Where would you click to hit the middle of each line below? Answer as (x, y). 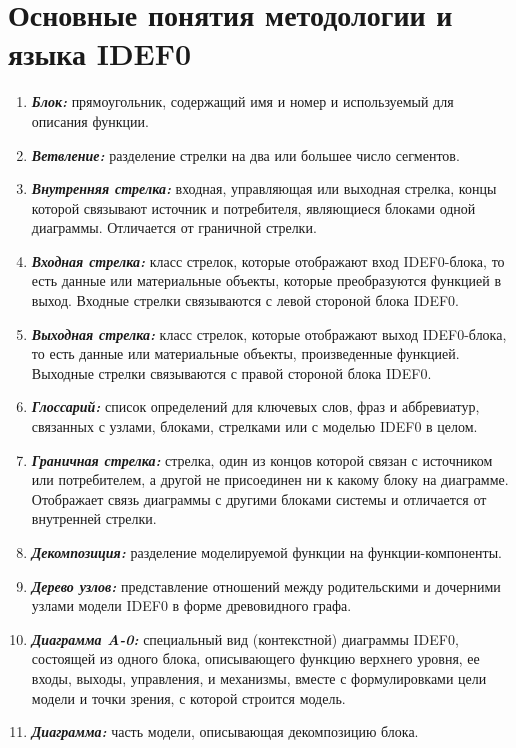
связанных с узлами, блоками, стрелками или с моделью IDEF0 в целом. (254, 426)
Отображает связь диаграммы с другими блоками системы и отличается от (259, 498)
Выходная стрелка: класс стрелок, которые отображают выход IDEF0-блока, (269, 333)
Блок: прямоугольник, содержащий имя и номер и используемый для (242, 101)
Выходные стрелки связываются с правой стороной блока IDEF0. (231, 372)
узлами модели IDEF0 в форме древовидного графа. (191, 605)
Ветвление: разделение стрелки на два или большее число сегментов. (245, 154)
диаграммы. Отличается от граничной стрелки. (174, 227)
